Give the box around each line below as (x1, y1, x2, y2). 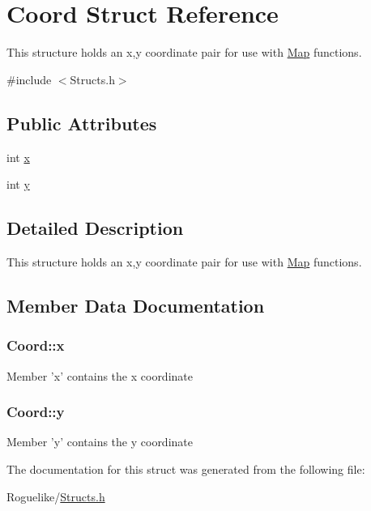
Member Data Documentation (6, 292, 265, 317)
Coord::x (6, 335, 65, 356)
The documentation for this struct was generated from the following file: (6, 460, 365, 477)
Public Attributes (6, 110, 157, 135)
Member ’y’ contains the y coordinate (6, 433, 193, 450)
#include (6, 70, 52, 87)
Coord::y (6, 402, 65, 422)
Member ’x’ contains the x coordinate (6, 367, 193, 384)
